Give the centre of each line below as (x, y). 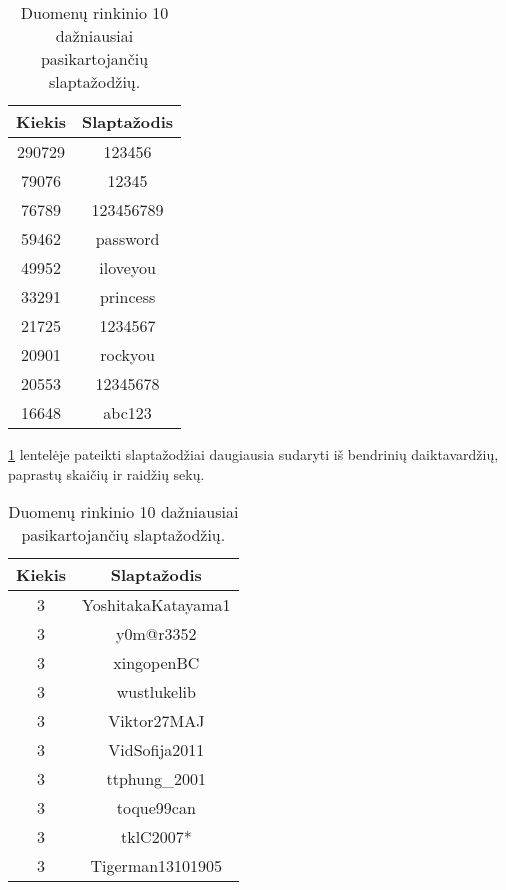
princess (127, 296)
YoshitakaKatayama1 (156, 605)
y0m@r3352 (156, 634)
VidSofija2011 (156, 750)
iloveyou (127, 267)
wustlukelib (156, 692)
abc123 (127, 412)
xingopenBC (156, 663)
